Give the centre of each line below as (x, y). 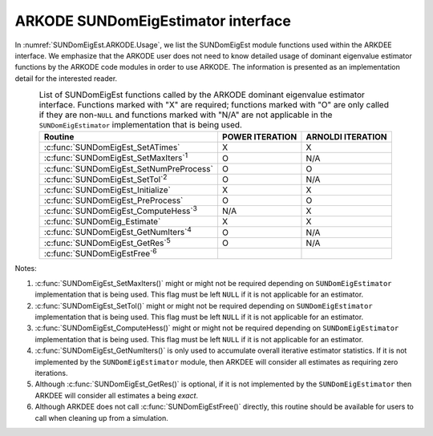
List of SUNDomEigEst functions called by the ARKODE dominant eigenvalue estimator (202, 95)
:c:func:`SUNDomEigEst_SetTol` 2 (105, 179)
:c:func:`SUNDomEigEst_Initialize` (107, 190)
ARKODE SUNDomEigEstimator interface (153, 21)
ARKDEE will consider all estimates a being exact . (117, 395)
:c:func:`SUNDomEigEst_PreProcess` (113, 200)
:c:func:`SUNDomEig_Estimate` (102, 222)
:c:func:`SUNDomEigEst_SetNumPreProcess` (129, 168)
